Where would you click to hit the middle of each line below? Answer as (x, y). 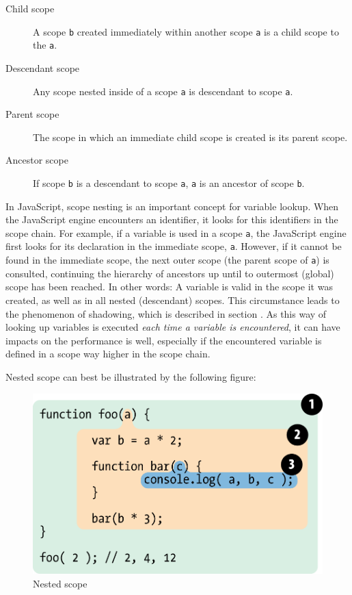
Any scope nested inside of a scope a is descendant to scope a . (163, 91)
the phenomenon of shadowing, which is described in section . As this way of (166, 313)
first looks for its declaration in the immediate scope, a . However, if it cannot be (174, 246)
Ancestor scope (37, 160)
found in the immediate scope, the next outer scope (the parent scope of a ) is (167, 260)
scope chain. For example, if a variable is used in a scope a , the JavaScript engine (176, 232)
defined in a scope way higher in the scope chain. (108, 354)
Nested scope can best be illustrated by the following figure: (131, 376)
